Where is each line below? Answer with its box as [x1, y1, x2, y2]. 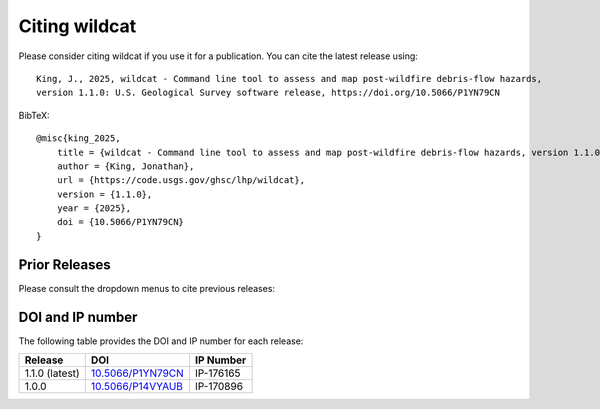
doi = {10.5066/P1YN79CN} [56, 216, 185, 228]
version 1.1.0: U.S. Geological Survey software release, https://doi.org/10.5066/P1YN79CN [36, 87, 500, 99]
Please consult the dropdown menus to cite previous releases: [18, 282, 275, 294]
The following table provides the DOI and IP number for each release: [18, 335, 304, 347]
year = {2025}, [56, 203, 132, 214]
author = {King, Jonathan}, [56, 160, 195, 172]
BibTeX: [18, 109, 50, 121]
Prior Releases [18, 256, 112, 273]
